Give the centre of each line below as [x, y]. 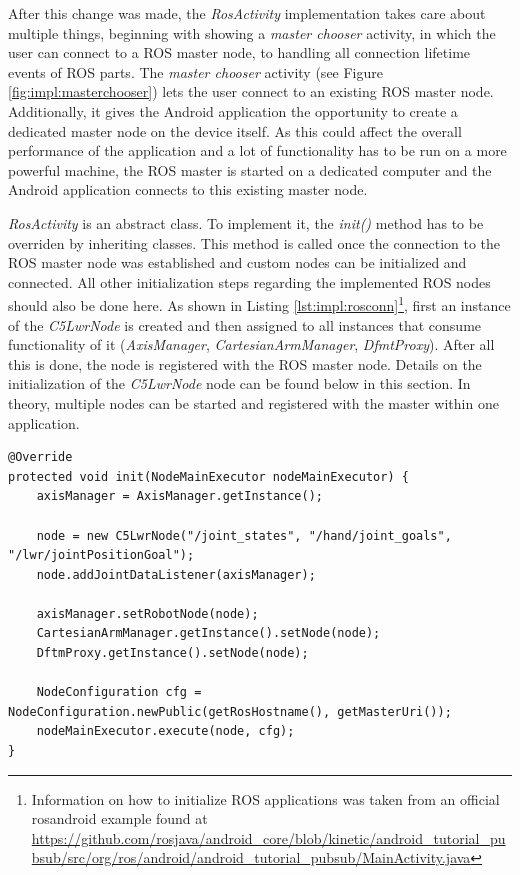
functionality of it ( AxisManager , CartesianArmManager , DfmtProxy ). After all [251, 344]
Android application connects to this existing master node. [188, 189]
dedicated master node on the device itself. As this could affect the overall [235, 130]
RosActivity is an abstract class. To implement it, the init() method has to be [246, 222]
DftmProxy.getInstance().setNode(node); [172, 653]
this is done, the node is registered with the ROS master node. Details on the [245, 363]
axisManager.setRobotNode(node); [147, 613]
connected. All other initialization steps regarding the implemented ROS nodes [249, 281]
